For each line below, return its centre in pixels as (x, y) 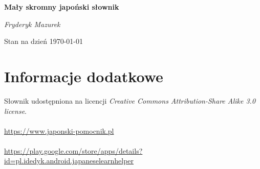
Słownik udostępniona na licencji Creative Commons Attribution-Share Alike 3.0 (130, 100)
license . (15, 111)
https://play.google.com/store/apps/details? (73, 150)
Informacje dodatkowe (84, 76)
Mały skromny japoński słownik (62, 7)
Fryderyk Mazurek (32, 24)
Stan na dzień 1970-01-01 (44, 41)
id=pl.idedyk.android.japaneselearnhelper (69, 161)
